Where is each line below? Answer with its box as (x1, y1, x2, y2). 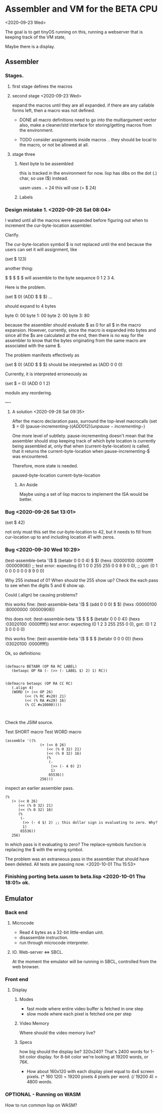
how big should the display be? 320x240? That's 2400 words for (19, 1049, 149, 1055)
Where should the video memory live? (19, 1030, 96, 1036)
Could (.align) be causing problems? (5, 592, 78, 597)
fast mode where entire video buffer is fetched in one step (26, 1006, 144, 1012)
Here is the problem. (5, 284, 46, 290)
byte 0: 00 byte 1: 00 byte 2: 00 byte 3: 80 (5, 313, 90, 318)
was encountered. (12, 453, 49, 459)
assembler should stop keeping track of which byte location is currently (12, 438, 156, 444)
